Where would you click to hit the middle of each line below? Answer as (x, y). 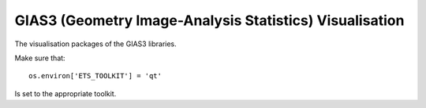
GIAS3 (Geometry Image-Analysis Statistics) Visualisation (209, 20)
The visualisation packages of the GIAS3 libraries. (95, 44)
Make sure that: (40, 58)
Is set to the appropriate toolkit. (65, 93)
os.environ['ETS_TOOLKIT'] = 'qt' (95, 76)
